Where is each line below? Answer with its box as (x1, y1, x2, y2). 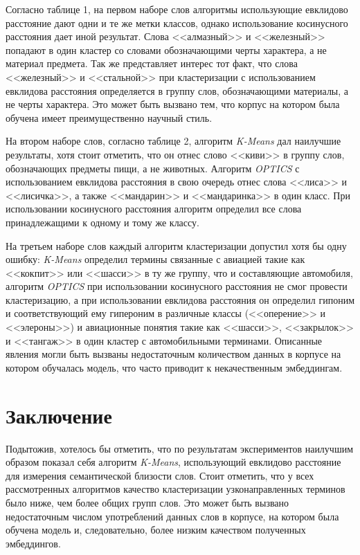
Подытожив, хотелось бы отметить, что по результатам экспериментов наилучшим (6, 441, 354, 455)
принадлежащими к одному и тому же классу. (6, 215, 199, 229)
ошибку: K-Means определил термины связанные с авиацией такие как (6, 252, 305, 266)
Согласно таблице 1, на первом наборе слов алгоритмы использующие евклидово (6, 2, 348, 16)
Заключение (6, 401, 112, 429)
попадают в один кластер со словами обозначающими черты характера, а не (6, 42, 327, 57)
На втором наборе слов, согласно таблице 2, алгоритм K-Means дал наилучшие (6, 134, 341, 148)
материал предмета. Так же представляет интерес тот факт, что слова (6, 56, 298, 71)
